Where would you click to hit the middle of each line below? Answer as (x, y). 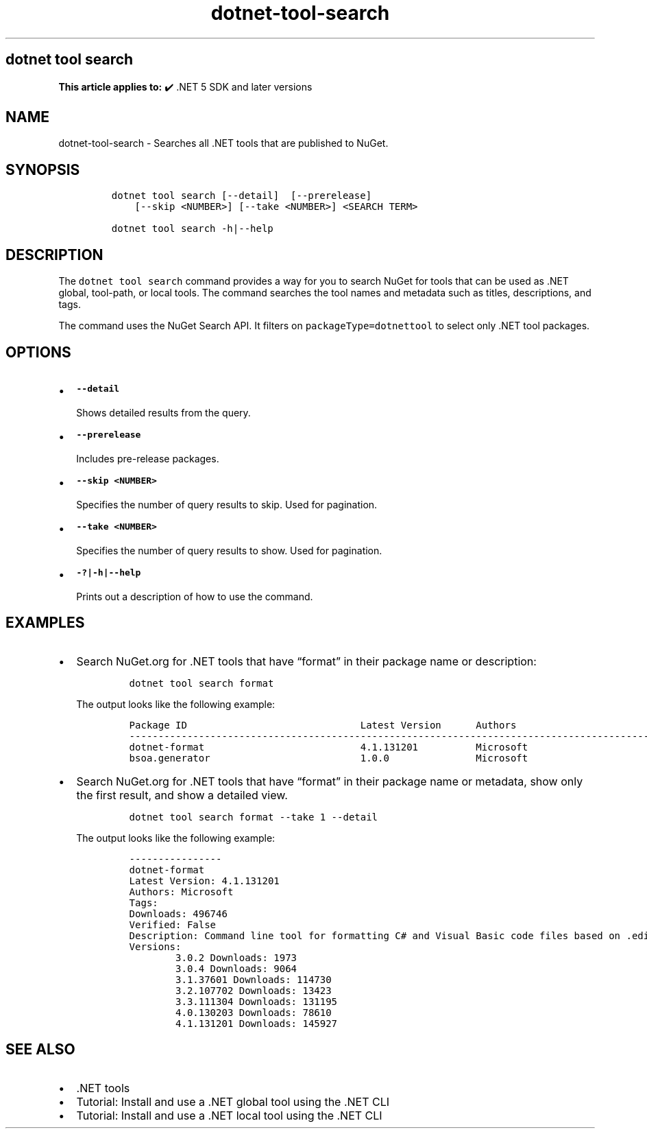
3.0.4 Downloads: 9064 (236, 968)
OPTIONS (38, 352)
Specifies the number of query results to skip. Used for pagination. (227, 504)
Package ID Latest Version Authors (323, 725)
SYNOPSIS (43, 169)
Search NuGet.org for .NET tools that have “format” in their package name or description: (306, 661)
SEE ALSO (40, 1050)
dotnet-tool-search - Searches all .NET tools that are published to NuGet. (223, 143)
